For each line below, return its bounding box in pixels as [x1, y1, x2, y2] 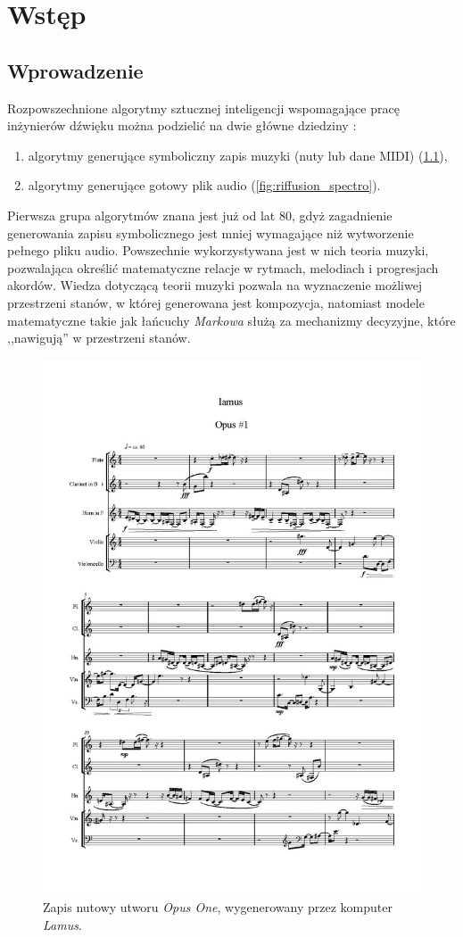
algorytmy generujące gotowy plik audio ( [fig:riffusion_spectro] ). [28, 176, 381, 195]
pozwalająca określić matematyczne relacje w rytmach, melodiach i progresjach [7, 258, 439, 277]
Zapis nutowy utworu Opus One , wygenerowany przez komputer [43, 897, 393, 916]
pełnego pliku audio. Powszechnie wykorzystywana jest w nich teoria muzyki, [7, 241, 429, 260]
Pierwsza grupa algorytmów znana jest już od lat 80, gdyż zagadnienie [7, 205, 393, 224]
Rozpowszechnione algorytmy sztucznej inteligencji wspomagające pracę [7, 98, 400, 117]
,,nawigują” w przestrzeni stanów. [7, 328, 191, 347]
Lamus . [43, 915, 82, 933]
